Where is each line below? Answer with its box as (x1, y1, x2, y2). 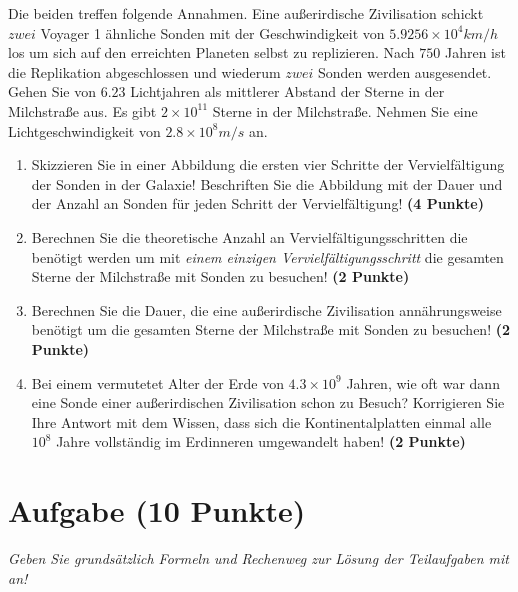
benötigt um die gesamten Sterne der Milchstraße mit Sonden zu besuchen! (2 (31, 319, 510, 340)
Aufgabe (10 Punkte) (8, 490, 306, 531)
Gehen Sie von (8, 81, 96, 102)
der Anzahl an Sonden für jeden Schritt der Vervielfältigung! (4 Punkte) (31, 193, 484, 214)
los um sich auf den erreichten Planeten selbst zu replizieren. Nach (8, 42, 415, 63)
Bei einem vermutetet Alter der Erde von (31, 372, 284, 393)
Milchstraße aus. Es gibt (8, 100, 157, 121)
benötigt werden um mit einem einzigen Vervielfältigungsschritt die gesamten (31, 246, 504, 267)
